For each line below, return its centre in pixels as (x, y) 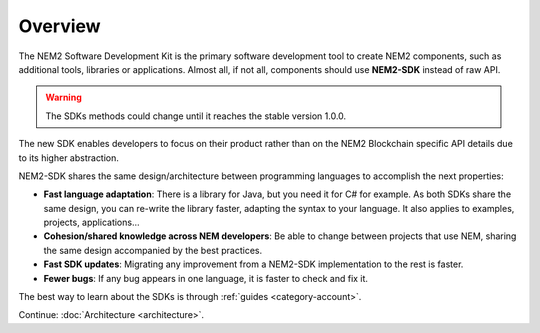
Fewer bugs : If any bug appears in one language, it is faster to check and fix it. (206, 278)
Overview (59, 26)
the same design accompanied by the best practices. (153, 250)
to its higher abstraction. (69, 157)
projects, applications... (91, 222)
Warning (63, 97)
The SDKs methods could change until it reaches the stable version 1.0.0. (196, 116)
